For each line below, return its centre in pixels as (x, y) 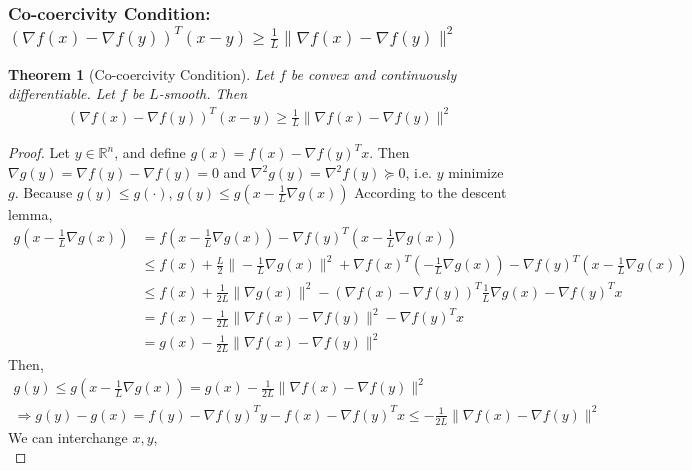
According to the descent (430, 191)
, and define (150, 152)
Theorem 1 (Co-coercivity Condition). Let (141, 73)
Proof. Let (39, 152)
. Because (43, 191)
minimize (476, 172)
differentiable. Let (62, 93)
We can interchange (68, 436)
